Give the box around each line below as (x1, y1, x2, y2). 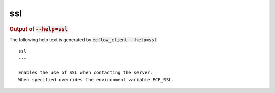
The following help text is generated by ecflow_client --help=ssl (9, 36, 157, 43)
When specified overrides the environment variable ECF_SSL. (18, 77, 174, 82)
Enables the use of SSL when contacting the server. (18, 70, 153, 76)
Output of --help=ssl (9, 25, 68, 33)
